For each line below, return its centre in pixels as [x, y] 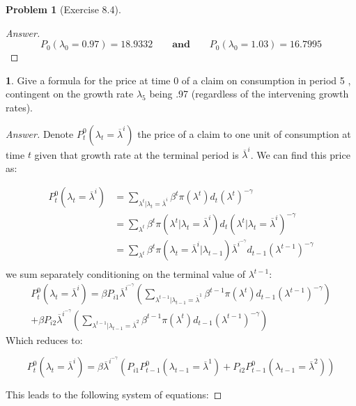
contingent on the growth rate [70, 94]
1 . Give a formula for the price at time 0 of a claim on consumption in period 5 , [178, 80]
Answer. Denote [40, 133]
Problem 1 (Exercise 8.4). [63, 9]
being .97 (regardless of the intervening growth [249, 94]
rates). [20, 107]
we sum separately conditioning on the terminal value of [126, 274]
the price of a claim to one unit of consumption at [244, 133]
